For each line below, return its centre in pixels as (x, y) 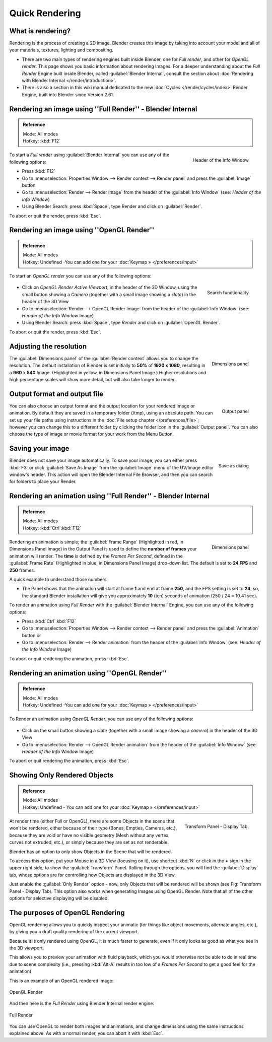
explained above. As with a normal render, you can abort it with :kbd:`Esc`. (86, 1033)
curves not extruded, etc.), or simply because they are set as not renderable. (89, 842)
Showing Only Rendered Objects (61, 775)
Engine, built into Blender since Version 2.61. (68, 94)
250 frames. (22, 570)
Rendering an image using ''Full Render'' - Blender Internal (103, 109)
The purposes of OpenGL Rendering (67, 912)
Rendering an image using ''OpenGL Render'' (82, 230)
